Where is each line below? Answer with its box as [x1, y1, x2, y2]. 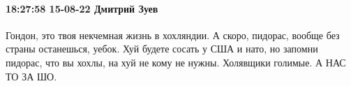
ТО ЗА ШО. [6, 69, 57, 83]
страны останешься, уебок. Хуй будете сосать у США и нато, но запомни [6, 41, 318, 56]
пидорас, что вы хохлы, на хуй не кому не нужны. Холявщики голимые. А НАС [6, 55, 346, 69]
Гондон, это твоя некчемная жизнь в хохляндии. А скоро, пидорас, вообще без [6, 27, 340, 42]
